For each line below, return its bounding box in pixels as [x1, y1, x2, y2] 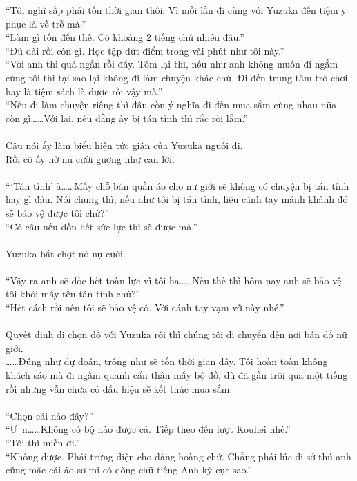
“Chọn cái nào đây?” [6, 408, 94, 422]
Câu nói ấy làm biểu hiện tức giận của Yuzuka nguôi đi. [6, 137, 243, 152]
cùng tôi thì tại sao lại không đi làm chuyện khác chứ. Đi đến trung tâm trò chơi [6, 70, 348, 84]
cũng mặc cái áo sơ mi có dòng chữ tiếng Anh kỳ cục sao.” [6, 462, 253, 477]
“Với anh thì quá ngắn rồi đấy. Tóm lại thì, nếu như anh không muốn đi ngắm [6, 57, 338, 71]
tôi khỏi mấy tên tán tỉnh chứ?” [6, 286, 141, 301]
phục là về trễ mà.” [6, 16, 86, 30]
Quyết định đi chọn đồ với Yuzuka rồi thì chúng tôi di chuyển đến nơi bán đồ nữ [6, 327, 347, 342]
